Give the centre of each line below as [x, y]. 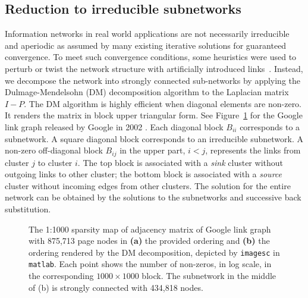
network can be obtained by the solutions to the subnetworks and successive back [153, 197]
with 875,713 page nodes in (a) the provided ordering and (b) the [149, 241]
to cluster [55, 162]
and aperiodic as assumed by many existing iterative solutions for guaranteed [146, 45]
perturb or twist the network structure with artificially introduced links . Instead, [154, 68]
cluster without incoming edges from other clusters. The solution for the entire [148, 185]
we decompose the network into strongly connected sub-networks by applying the [153, 80]
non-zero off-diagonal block [54, 150]
